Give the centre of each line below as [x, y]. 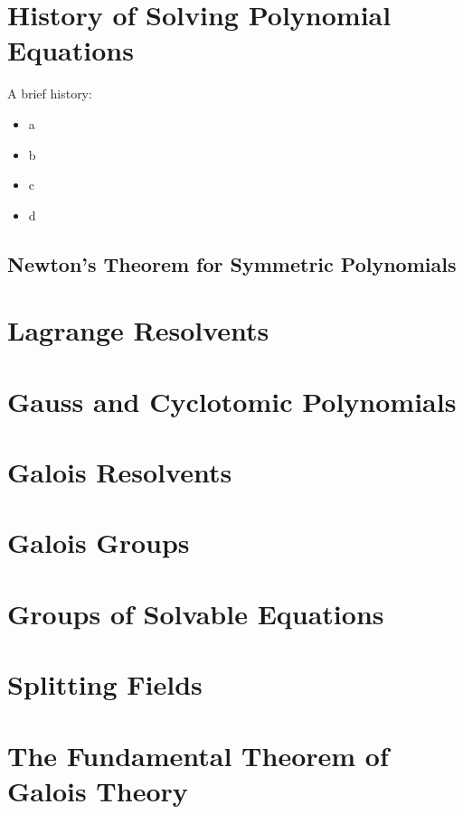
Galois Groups [99, 543]
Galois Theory [98, 790]
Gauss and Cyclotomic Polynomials [232, 401]
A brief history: [50, 94]
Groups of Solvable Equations [196, 613]
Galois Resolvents [120, 472]
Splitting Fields [105, 684]
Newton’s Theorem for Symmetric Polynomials [232, 263]
